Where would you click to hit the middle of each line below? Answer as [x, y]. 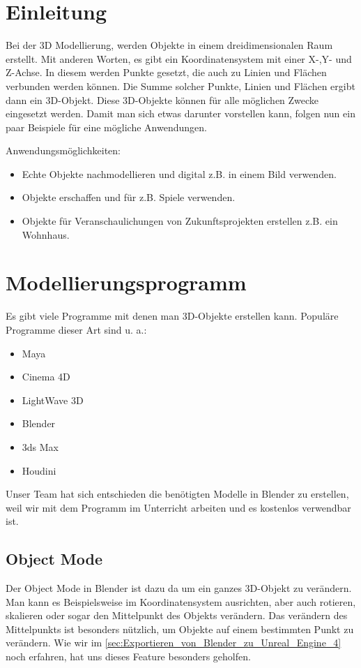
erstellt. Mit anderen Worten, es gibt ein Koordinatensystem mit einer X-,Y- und [179, 58]
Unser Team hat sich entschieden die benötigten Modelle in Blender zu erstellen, [177, 494]
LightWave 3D [53, 400]
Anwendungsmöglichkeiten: [63, 150]
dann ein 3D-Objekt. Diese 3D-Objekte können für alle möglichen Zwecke [162, 99]
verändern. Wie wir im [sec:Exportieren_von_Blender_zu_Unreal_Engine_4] [174, 643]
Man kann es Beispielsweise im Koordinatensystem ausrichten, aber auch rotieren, [181, 601]
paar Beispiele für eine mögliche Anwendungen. [106, 127]
